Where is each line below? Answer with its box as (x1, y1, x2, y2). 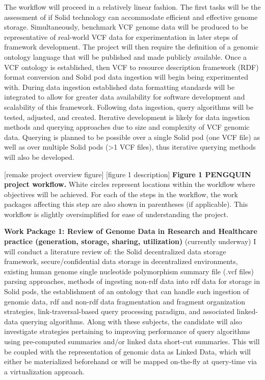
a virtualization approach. (4, 366, 85, 376)
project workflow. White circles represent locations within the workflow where (4, 179, 255, 189)
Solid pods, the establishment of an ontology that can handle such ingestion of (4, 286, 249, 297)
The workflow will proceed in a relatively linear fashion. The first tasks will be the (4, 2, 261, 12)
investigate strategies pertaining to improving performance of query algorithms (4, 326, 250, 337)
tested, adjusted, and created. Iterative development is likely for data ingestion (4, 111, 250, 122)
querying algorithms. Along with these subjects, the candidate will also (20, 316, 242, 326)
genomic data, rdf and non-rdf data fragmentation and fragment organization (4, 296, 246, 306)
